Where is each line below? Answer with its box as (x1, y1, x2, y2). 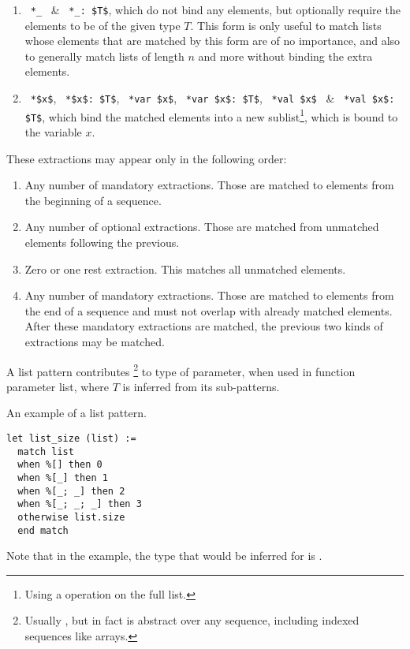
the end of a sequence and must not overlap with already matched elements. (24, 302, 393, 319)
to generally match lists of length (24, 47, 184, 64)
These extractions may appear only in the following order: (6, 150, 287, 166)
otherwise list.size (17, 511, 125, 523)
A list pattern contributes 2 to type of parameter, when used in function (6, 360, 356, 379)
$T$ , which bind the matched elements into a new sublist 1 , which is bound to (24, 106, 398, 125)
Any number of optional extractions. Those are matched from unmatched (24, 218, 379, 235)
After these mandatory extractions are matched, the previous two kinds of (24, 318, 383, 334)
